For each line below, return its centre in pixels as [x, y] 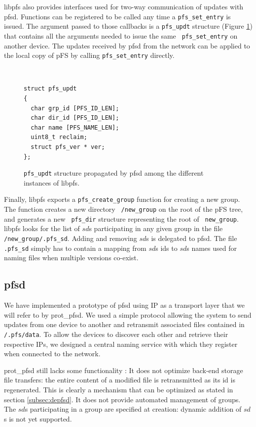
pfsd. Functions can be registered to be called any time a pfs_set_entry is [117, 16]
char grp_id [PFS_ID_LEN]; [75, 108]
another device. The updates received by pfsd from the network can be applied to [127, 45]
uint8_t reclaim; [59, 137]
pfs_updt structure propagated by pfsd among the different [114, 173]
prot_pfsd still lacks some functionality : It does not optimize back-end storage [124, 370]
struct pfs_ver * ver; [68, 147]
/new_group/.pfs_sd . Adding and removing [71, 238]
